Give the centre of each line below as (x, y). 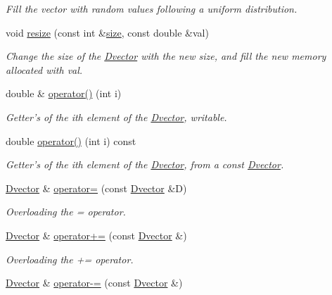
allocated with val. (44, 69)
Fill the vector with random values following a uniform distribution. (152, 8)
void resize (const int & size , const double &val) (107, 32)
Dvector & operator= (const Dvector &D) (96, 188)
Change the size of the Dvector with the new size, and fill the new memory (166, 56)
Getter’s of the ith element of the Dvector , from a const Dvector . (145, 164)
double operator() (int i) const (71, 140)
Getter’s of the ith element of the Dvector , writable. (116, 117)
